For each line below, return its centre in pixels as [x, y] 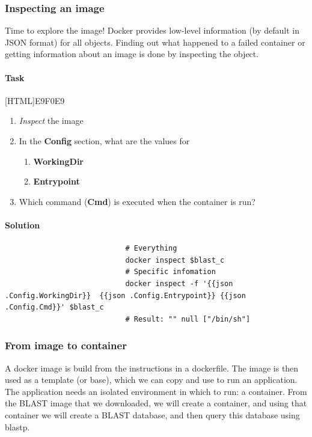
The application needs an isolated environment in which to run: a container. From [156, 391]
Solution [23, 225]
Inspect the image [51, 121]
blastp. [17, 426]
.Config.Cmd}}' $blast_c [54, 307]
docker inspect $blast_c [175, 260]
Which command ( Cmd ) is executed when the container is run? [137, 201]
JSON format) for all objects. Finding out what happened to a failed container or [155, 42]
